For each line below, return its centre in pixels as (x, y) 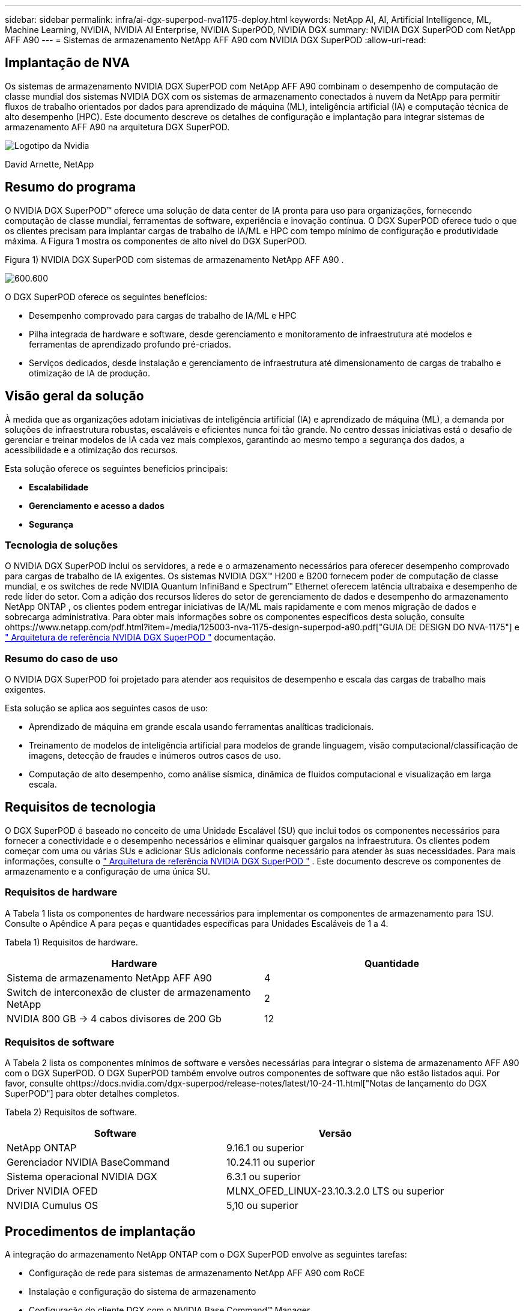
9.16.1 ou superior (265, 1148)
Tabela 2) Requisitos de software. (71, 1112)
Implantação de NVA (68, 63)
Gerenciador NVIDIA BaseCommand (88, 1162)
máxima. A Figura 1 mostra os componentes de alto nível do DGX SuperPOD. (156, 241)
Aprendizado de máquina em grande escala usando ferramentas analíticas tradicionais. (201, 727)
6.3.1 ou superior (264, 1177)
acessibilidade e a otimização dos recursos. (92, 450)
